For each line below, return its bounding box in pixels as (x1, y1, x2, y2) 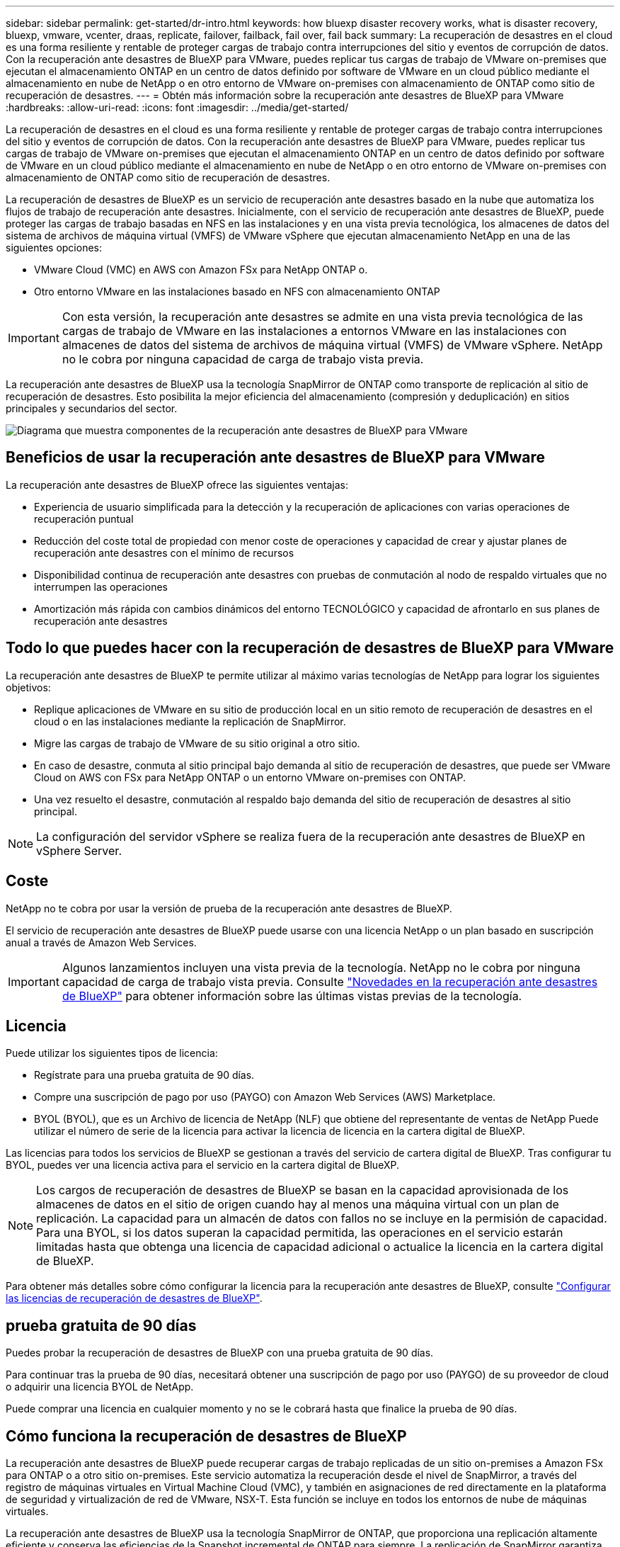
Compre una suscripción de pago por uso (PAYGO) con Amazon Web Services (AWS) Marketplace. (34, 1091, 496, 1104)
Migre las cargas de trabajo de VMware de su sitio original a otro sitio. (34, 737, 360, 749)
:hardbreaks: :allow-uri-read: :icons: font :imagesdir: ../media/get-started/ (6, 101, 349, 113)
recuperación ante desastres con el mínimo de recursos (34, 546, 294, 559)
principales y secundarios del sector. (6, 402, 178, 414)
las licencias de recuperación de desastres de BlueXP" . (6, 1292, 263, 1305)
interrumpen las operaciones (34, 580, 168, 593)
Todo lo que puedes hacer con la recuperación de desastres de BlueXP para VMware (6, 639, 614, 657)
